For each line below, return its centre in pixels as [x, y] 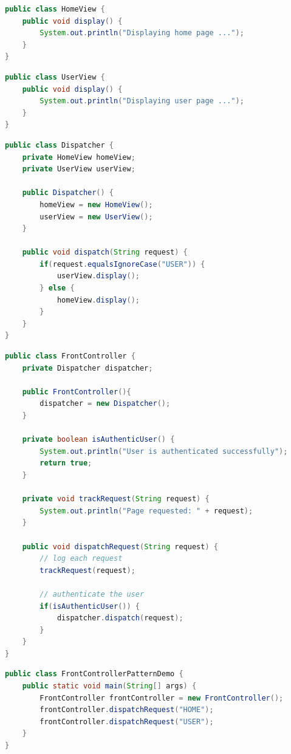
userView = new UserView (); [96, 217]
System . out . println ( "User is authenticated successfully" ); [164, 451]
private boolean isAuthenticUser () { [98, 440]
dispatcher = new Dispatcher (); [105, 404]
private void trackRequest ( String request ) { [116, 499]
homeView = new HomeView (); [96, 204]
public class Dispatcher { [59, 145]
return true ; [66, 463]
